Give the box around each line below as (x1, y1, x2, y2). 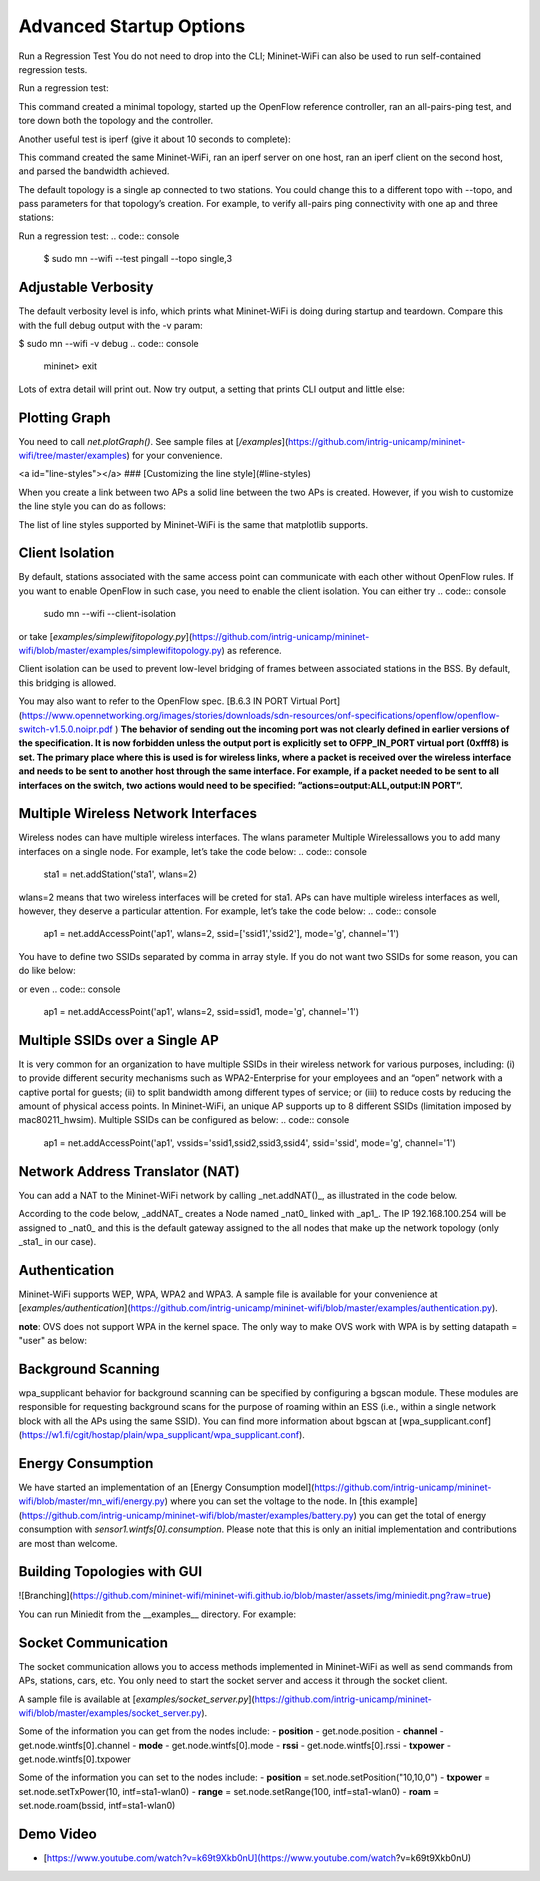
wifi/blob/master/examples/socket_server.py (18, 1706, 202, 1719)
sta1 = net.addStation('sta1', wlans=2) (43, 868, 197, 880)
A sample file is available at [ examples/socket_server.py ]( (18, 1693, 255, 1705)
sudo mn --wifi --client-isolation (43, 608, 177, 620)
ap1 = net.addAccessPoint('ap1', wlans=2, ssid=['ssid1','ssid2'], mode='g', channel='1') (43, 928, 400, 940)
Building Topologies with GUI (18, 1563, 203, 1580)
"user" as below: (18, 1334, 88, 1346)
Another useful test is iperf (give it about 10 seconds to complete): (18, 133, 292, 145)
